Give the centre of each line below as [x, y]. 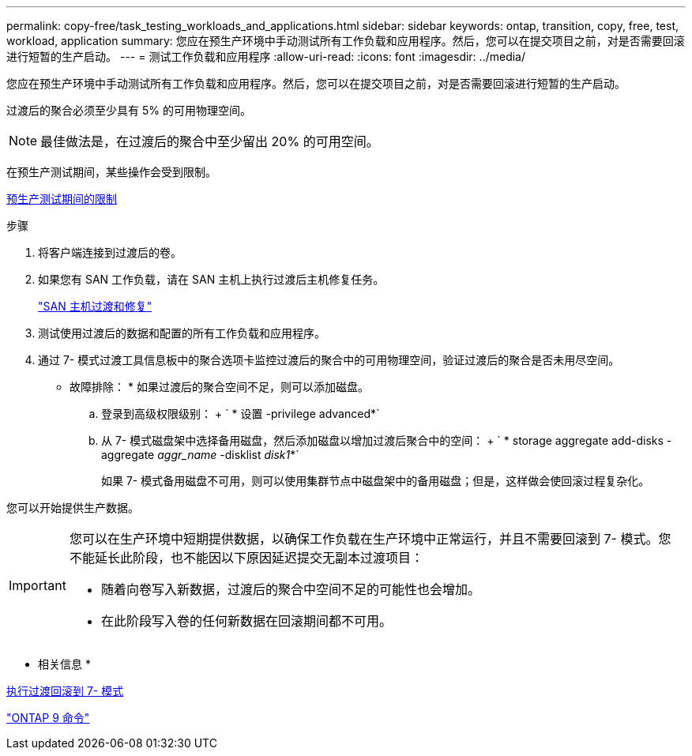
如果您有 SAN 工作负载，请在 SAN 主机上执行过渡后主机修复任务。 [211, 279]
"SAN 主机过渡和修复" [95, 306]
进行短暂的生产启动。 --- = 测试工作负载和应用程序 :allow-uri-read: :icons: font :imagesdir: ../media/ [266, 56]
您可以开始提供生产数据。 [73, 508]
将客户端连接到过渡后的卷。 [110, 252]
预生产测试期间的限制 [62, 199]
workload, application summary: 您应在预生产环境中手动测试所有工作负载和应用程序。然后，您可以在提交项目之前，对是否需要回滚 [346, 41]
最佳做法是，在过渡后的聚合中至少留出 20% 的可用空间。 [210, 141]
